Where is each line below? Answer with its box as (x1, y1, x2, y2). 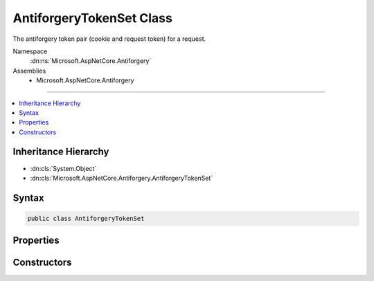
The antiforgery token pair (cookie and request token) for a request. (12, 35, 206, 43)
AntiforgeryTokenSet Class (12, 10, 172, 26)
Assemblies (12, 66, 46, 75)
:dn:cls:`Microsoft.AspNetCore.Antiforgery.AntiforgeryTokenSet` (30, 174, 213, 182)
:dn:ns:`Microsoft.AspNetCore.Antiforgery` (30, 57, 152, 65)
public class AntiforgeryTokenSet (27, 215, 145, 222)
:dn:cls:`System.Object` (30, 164, 97, 172)
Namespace (12, 47, 48, 55)
